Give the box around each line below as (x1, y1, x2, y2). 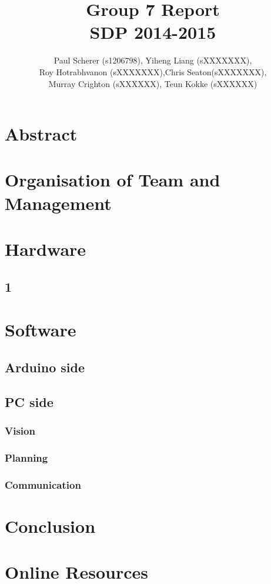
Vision (5, 423, 35, 438)
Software (5, 318, 76, 342)
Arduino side (5, 358, 85, 376)
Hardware (5, 237, 86, 261)
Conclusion (5, 513, 96, 538)
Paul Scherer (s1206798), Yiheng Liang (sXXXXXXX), (53, 54, 252, 66)
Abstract (5, 122, 78, 146)
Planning (5, 450, 48, 465)
